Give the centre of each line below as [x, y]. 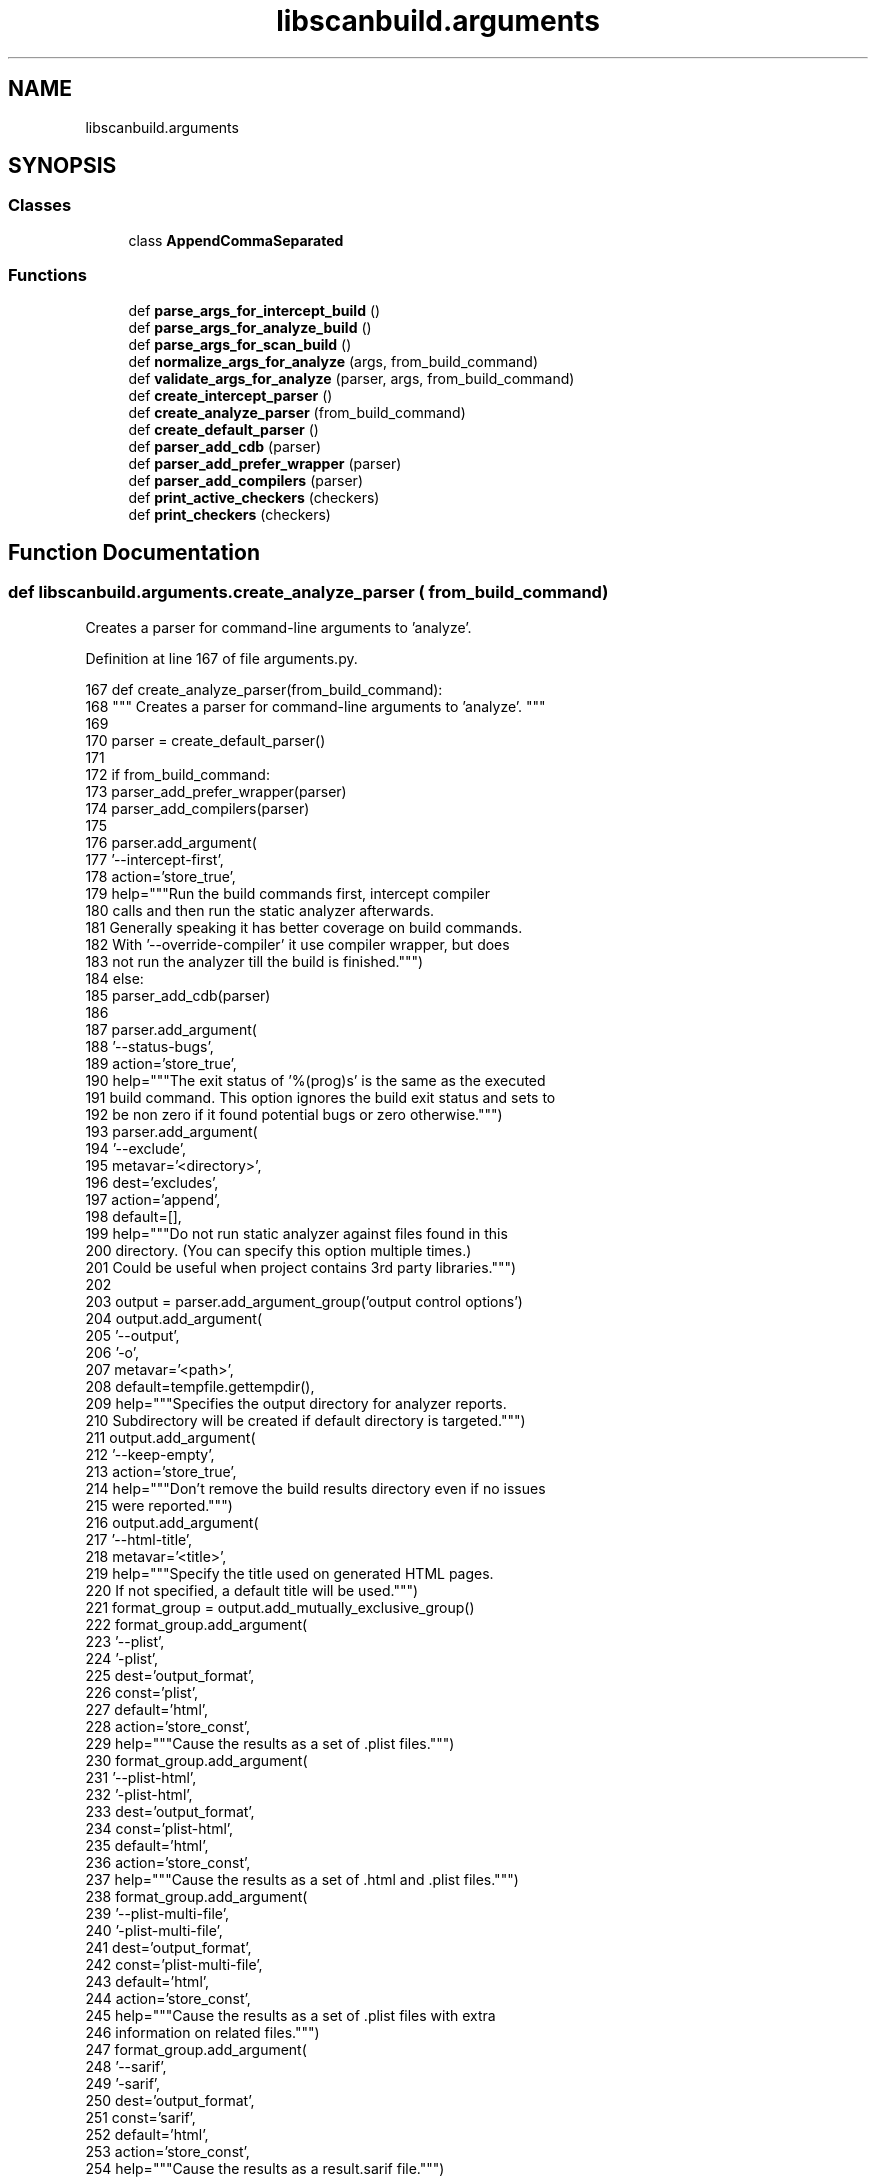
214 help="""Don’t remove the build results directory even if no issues [315, 1488]
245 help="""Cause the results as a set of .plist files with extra [290, 2015]
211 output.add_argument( [170, 1437]
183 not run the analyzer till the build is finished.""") [254, 961]
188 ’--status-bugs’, [149, 1046]
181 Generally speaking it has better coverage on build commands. [304, 927]
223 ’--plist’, [125, 1641]
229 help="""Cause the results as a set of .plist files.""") [270, 1743]
